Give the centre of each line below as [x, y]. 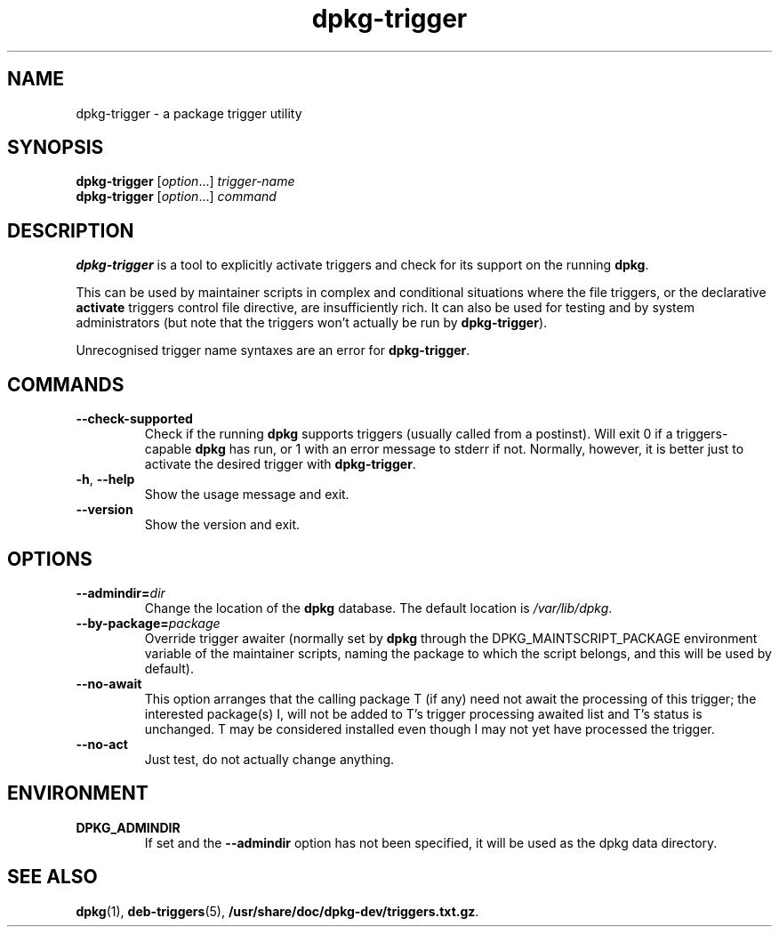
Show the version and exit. [222, 525]
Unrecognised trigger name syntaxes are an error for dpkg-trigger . [273, 350]
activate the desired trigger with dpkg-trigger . [280, 464]
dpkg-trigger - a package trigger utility [189, 113]
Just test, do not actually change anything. [269, 759]
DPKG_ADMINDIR [128, 827]
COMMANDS [66, 384]
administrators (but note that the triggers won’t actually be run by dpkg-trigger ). [312, 323]
